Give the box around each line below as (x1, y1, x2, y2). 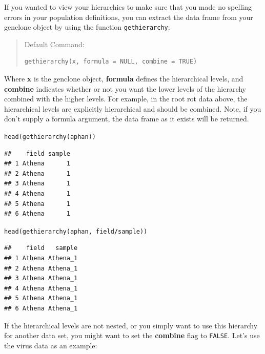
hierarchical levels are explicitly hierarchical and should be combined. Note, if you (4, 103, 261, 114)
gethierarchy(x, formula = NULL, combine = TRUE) (24, 58, 197, 66)
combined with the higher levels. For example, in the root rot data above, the (4, 93, 248, 104)
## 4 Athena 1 (4, 190, 70, 198)
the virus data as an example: (4, 340, 97, 350)
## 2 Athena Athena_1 (4, 264, 78, 272)
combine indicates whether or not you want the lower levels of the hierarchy (4, 83, 246, 94)
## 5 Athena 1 (4, 200, 70, 207)
